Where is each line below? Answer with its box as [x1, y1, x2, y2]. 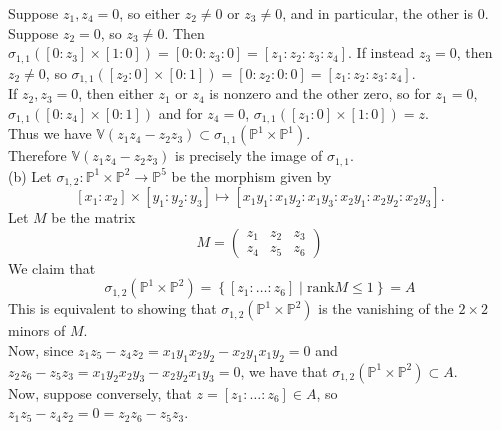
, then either [78, 83, 154, 104]
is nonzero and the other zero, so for [209, 83, 431, 104]
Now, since [8, 339, 74, 360]
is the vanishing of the [318, 298, 454, 319]
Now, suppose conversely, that [8, 382, 192, 403]
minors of [8, 320, 66, 341]
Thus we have [8, 123, 92, 144]
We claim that [8, 257, 96, 278]
